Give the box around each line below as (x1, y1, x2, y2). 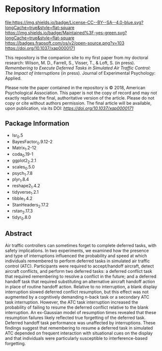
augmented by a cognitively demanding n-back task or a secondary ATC (5, 294, 150, 300)
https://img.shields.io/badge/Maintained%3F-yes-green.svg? (5, 30, 127, 35)
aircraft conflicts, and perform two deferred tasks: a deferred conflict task (5, 268, 152, 274)
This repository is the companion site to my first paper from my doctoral (5, 54, 148, 60)
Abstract (5, 230, 32, 238)
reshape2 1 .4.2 (12, 183, 40, 190)
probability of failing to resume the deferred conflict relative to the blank (5, 304, 148, 310)
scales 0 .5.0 (12, 164, 35, 171)
